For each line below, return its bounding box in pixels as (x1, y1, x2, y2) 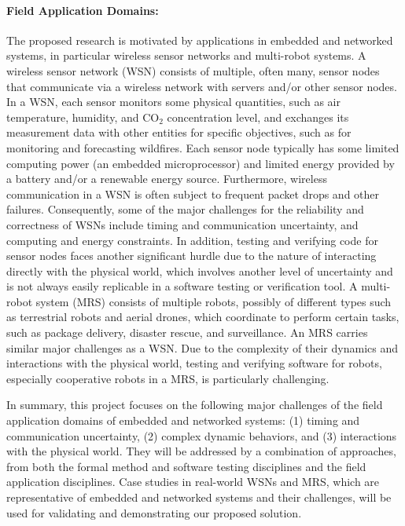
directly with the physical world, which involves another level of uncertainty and (6, 262, 393, 279)
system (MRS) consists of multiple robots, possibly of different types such (35, 293, 392, 309)
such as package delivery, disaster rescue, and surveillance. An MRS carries (6, 324, 368, 341)
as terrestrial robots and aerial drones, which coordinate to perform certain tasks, (6, 309, 399, 325)
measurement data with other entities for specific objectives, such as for (6, 124, 352, 141)
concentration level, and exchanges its (167, 108, 349, 125)
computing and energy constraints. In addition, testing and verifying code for (6, 232, 378, 248)
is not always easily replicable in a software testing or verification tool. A (6, 278, 358, 294)
